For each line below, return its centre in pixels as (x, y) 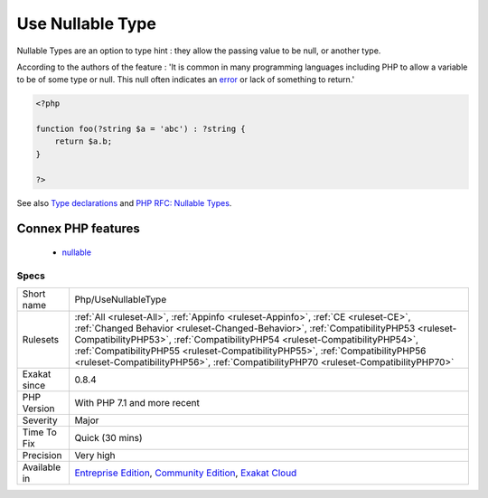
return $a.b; (84, 141)
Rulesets (40, 340)
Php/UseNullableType (121, 300)
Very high (95, 456)
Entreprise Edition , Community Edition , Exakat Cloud (186, 473)
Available (42, 467)
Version (38, 409)
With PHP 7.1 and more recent (137, 403)
